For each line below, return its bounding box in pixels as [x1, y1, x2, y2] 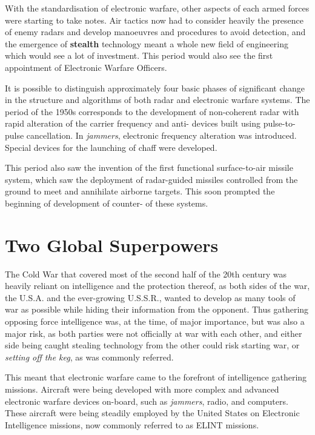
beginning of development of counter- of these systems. [5, 196, 208, 209]
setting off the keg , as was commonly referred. [5, 350, 174, 363]
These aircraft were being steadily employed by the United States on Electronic [5, 407, 300, 419]
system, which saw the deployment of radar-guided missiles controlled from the [5, 173, 298, 185]
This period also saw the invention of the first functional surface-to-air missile [5, 161, 293, 174]
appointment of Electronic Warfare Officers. [5, 61, 167, 73]
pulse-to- [263, 117, 296, 130]
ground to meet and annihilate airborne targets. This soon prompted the [5, 185, 275, 198]
